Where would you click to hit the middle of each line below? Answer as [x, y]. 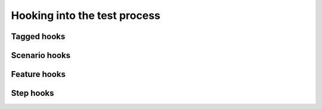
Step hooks [32, 93]
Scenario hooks [41, 55]
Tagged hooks [38, 36]
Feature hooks [38, 74]
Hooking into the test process [86, 15]
